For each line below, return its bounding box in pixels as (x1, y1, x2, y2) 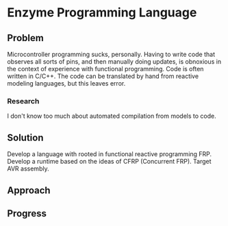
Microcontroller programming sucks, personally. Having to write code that (7, 50, 216, 58)
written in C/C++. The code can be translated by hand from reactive (7, 72, 199, 80)
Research (7, 96, 40, 105)
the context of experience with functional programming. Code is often (7, 65, 204, 73)
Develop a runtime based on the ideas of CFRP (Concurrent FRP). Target (7, 158, 212, 166)
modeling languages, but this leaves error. (7, 79, 126, 87)
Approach (7, 184, 51, 196)
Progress (7, 208, 47, 219)
